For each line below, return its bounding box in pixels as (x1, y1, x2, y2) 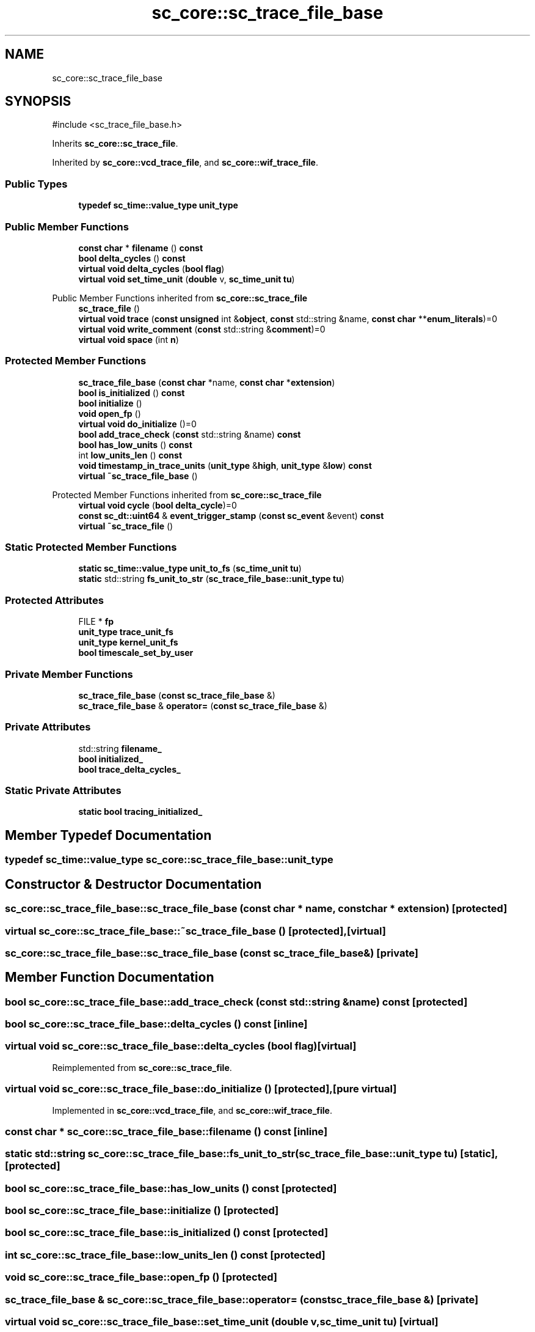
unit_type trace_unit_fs (78, 627, 173, 638)
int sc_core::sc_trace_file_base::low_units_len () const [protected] (5, 1248, 326, 1261)
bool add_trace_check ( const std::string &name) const (78, 429, 301, 440)
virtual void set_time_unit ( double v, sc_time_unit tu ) (78, 273, 295, 284)
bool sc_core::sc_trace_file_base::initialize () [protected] (5, 1204, 279, 1217)
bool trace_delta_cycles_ (78, 764, 181, 775)
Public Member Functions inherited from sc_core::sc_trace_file (52, 292, 308, 303)
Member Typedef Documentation (5, 827, 212, 843)
